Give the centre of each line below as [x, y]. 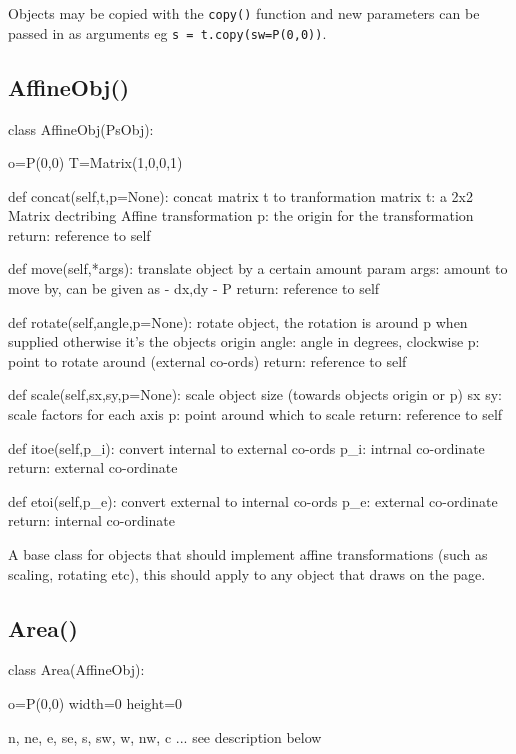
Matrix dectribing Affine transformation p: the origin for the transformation [241, 215]
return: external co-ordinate [93, 467]
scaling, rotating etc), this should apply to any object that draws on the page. [247, 573]
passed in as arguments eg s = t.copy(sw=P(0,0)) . [167, 32]
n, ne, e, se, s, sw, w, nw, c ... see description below [165, 736]
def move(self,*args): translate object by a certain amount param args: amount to [258, 268]
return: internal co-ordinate [92, 520]
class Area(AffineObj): [76, 669]
